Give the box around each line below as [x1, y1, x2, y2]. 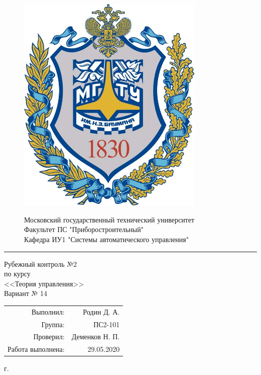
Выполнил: [31, 306, 65, 317]
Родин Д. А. [83, 306, 120, 317]
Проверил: [33, 331, 65, 342]
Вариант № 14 [4, 288, 48, 298]
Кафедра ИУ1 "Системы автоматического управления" [24, 234, 189, 245]
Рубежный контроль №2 [4, 258, 77, 269]
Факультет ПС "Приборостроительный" [24, 224, 144, 235]
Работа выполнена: [8, 344, 65, 354]
